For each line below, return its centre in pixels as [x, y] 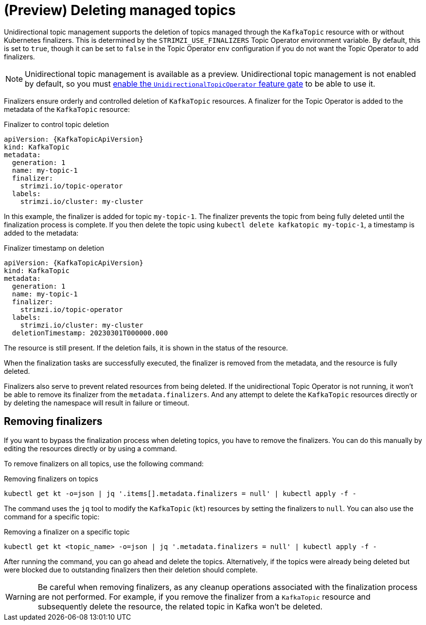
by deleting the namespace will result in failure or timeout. [97, 403]
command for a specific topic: [52, 516]
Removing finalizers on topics [51, 478]
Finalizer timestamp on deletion [54, 248]
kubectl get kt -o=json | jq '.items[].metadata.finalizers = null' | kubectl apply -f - [180, 493]
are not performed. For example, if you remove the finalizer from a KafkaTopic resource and [204, 597]
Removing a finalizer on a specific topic [67, 532]
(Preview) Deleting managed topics [120, 10]
